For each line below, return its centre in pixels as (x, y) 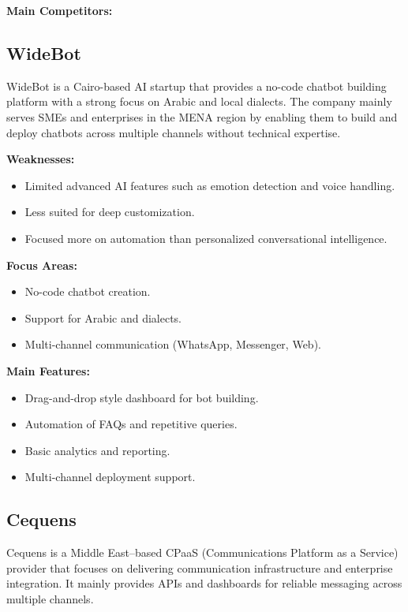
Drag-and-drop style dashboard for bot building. (142, 397)
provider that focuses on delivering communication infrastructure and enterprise (200, 567)
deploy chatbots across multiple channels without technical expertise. (174, 132)
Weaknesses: (41, 159)
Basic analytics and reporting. (97, 450)
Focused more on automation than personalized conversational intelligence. (206, 238)
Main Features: (48, 370)
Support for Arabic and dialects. (103, 317)
